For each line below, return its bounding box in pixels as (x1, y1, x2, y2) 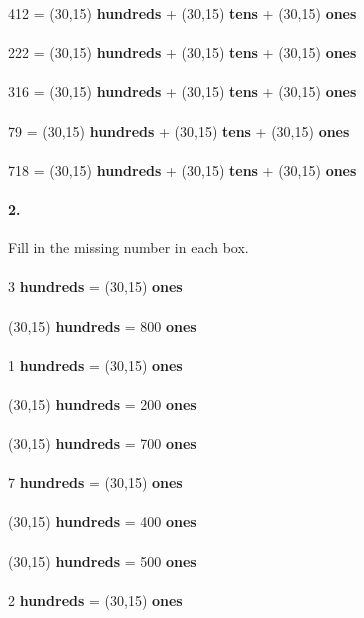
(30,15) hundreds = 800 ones (8, 315, 197, 336)
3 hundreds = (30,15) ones (8, 276, 183, 297)
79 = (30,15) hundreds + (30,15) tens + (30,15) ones (8, 120, 350, 141)
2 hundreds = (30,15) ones (8, 589, 183, 610)
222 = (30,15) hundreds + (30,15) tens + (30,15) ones (8, 42, 357, 63)
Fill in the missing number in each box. (8, 237, 249, 258)
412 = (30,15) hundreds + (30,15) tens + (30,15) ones (8, 3, 357, 23)
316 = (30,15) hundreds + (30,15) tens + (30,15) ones (8, 81, 357, 102)
